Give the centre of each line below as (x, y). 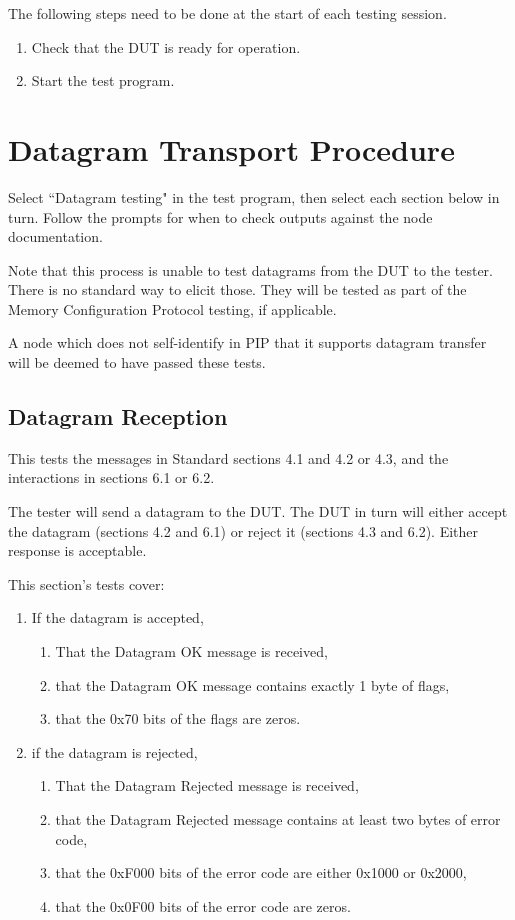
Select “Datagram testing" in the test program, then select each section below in (254, 196)
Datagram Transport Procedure (231, 148)
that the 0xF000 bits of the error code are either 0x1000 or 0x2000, (261, 872)
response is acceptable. (77, 550)
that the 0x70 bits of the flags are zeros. (178, 718)
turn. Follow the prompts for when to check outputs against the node (220, 216)
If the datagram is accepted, (117, 617)
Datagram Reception (118, 416)
